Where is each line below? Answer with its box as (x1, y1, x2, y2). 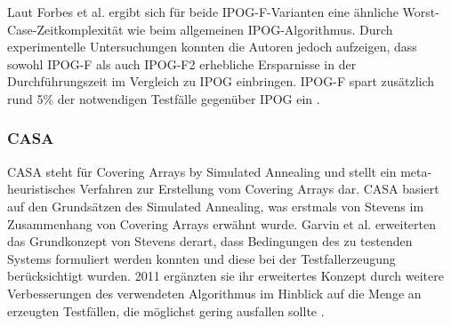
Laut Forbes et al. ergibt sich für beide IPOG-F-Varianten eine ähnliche (7, 3, 399, 20)
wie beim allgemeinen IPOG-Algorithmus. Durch (127, 20, 393, 38)
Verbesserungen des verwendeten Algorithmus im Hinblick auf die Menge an (7, 283, 422, 302)
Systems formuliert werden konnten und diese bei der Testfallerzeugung (7, 249, 396, 267)
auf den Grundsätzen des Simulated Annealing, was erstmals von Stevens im (7, 196, 424, 215)
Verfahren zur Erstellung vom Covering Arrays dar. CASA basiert (79, 179, 439, 198)
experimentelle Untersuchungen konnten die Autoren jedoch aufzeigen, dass (7, 37, 417, 56)
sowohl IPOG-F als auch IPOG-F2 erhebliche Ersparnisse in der (7, 54, 357, 73)
